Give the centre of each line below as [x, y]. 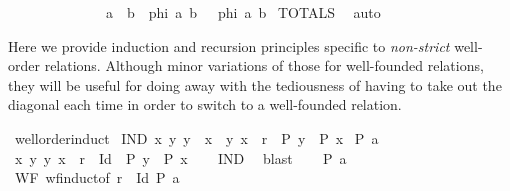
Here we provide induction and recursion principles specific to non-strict [229, 45]
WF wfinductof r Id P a [97, 177]
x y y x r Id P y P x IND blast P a [180, 157]
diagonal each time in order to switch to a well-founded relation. [205, 104]
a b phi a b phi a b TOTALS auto [243, 12]
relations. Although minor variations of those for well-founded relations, [264, 65]
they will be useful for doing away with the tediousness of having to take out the [255, 84]
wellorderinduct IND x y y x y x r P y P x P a [196, 137]
